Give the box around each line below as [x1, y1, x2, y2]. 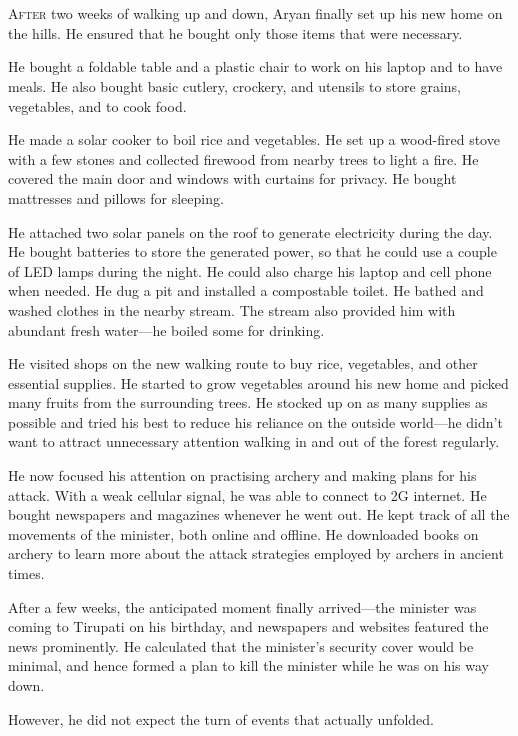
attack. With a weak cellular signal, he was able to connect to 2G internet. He [8, 484, 487, 505]
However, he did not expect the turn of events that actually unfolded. [8, 708, 435, 729]
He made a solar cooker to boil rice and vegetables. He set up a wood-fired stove [8, 129, 500, 150]
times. [8, 563, 45, 584]
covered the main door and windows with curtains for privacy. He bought [8, 168, 457, 189]
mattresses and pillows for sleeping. [8, 187, 224, 208]
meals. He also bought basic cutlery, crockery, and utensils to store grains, [8, 75, 461, 96]
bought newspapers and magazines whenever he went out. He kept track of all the [8, 504, 510, 525]
